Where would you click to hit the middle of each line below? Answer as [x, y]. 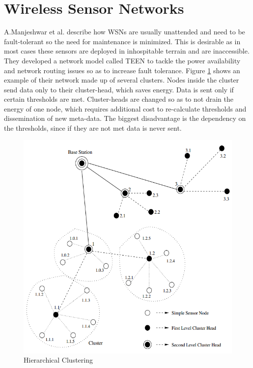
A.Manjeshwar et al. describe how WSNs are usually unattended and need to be [125, 32]
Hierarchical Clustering [58, 360]
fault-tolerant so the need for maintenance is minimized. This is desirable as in [122, 41]
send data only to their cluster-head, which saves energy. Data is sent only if [119, 89]
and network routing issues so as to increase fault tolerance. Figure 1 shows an [122, 70]
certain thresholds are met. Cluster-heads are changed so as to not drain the [119, 99]
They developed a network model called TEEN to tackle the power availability [122, 60]
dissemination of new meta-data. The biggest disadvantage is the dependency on [125, 118]
